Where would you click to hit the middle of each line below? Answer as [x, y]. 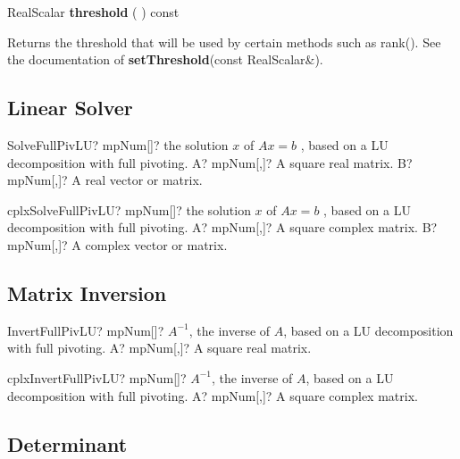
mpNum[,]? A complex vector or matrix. [117, 244]
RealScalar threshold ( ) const [93, 12]
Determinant [67, 443]
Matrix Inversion [87, 292]
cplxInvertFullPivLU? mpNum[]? [97, 377]
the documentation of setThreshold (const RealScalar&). [165, 59]
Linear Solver [70, 108]
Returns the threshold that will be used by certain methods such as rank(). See [224, 42]
